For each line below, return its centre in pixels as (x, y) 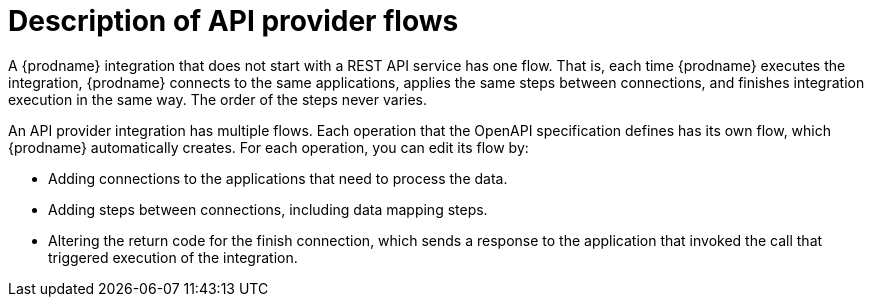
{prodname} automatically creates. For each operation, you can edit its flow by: (268, 147)
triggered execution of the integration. (173, 257)
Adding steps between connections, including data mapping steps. (268, 209)
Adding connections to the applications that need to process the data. (278, 178)
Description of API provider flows (233, 21)
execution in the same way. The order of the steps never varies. (218, 99)
